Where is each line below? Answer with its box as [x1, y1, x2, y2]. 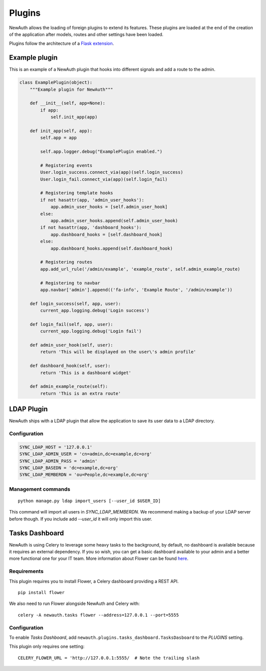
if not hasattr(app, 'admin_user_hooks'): [40, 197, 145, 202]
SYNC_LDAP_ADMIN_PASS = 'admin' [19, 458, 98, 464]
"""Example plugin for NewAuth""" [30, 86, 113, 92]
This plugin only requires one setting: [9, 643, 85, 649]
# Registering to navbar [40, 280, 100, 286]
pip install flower [18, 590, 65, 595]
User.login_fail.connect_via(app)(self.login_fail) [40, 176, 168, 182]
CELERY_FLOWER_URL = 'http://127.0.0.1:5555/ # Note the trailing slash [18, 655, 200, 661]
